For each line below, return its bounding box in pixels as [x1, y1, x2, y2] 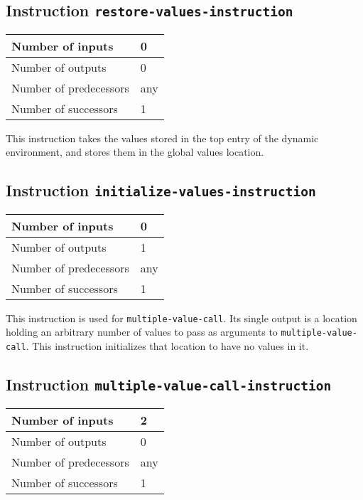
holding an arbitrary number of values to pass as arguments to [6, 324, 278, 339]
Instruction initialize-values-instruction [6, 179, 316, 201]
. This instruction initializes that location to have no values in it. [26, 339, 309, 353]
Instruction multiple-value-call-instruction [6, 373, 332, 395]
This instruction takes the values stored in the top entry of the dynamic [6, 130, 319, 145]
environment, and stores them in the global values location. [6, 144, 264, 159]
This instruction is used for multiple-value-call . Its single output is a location [6, 310, 357, 325]
